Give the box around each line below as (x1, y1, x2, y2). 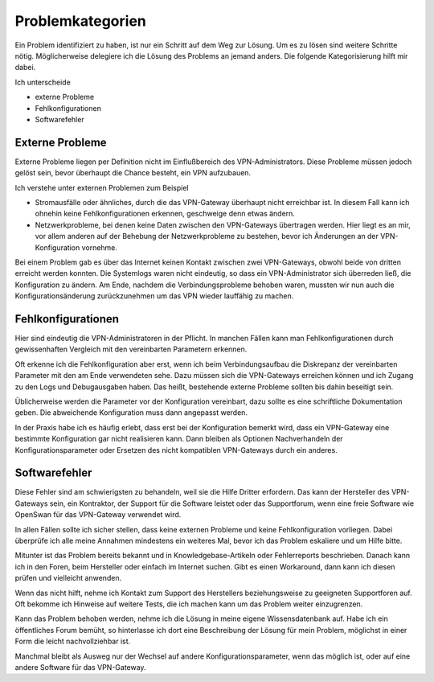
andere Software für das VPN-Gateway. (14, 662, 146, 672)
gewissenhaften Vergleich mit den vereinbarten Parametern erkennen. (14, 344, 248, 354)
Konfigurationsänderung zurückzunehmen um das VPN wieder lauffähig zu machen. (14, 291, 294, 301)
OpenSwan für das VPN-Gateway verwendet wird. (14, 510, 182, 520)
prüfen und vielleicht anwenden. (14, 573, 122, 583)
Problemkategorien (14, 12, 146, 30)
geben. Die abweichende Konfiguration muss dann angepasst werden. (14, 408, 248, 417)
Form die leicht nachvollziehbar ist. (14, 636, 131, 647)
